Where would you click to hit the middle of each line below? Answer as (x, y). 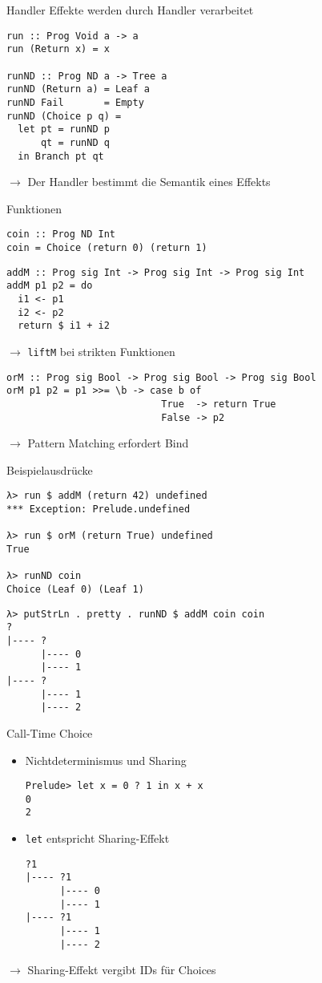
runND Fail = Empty (75, 102)
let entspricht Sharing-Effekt (97, 838)
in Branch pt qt (61, 156)
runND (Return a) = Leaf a (78, 89)
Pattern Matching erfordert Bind (108, 443)
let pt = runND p (64, 129)
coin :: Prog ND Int (61, 235)
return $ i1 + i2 (64, 326)
